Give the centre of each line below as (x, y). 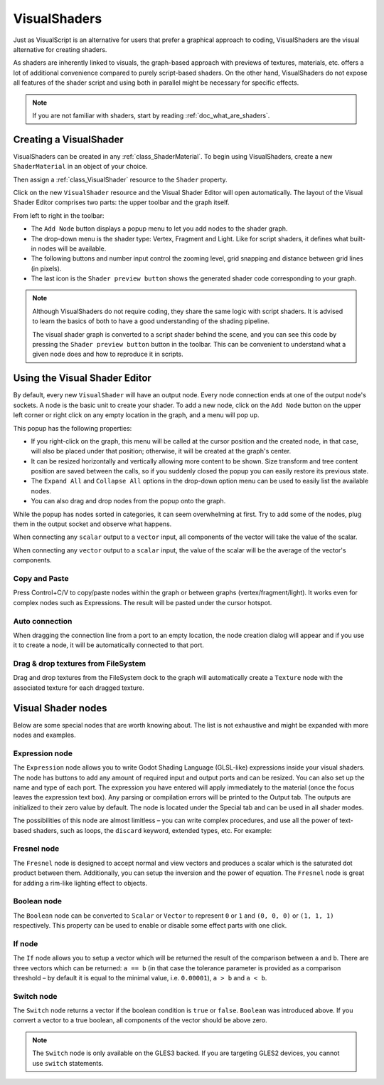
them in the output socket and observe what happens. (92, 524)
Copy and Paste (41, 578)
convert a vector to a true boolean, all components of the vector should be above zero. (140, 1020)
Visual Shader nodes (60, 708)
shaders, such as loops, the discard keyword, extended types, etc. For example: (153, 830)
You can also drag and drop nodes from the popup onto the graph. (128, 501)
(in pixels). (46, 268)
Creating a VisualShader (68, 139)
